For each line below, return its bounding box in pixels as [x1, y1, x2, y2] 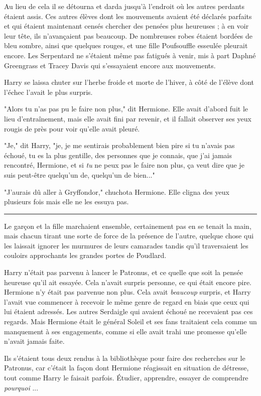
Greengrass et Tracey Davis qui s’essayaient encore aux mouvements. [4, 60, 216, 70]
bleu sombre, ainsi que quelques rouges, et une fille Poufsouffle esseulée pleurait [4, 40, 248, 51]
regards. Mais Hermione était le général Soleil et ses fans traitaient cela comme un [4, 316, 257, 327]
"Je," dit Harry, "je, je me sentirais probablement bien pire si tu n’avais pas [4, 140, 235, 151]
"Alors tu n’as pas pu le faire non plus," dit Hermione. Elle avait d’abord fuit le [4, 103, 248, 114]
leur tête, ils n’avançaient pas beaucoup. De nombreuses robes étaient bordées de [4, 30, 253, 41]
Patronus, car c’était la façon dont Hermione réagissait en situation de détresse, [4, 362, 249, 373]
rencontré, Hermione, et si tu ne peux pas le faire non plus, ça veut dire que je [4, 160, 244, 170]
